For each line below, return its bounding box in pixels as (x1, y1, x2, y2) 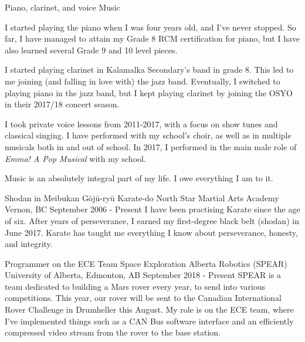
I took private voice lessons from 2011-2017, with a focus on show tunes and (5, 117, 278, 130)
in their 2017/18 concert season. (5, 98, 120, 110)
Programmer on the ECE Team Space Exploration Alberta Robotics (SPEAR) (5, 257, 287, 269)
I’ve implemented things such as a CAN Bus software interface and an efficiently (5, 314, 294, 327)
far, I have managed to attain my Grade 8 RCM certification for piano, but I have (5, 32, 300, 45)
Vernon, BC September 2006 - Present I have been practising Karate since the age (5, 203, 300, 215)
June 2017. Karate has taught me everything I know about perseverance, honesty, (5, 226, 298, 238)
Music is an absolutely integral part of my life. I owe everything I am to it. (5, 172, 273, 184)
